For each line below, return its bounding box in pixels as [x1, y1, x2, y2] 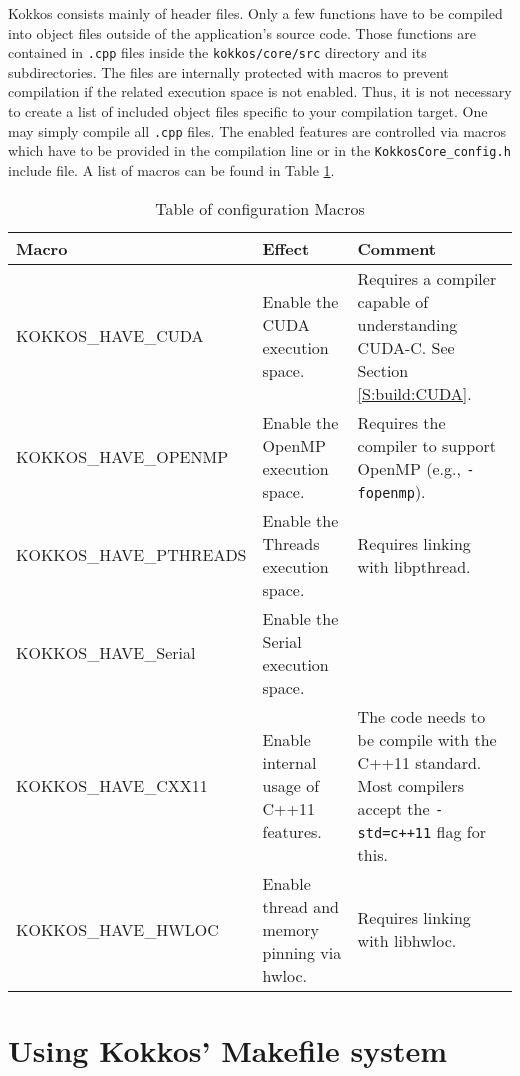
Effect [262, 236, 310, 260]
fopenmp [357, 484, 415, 501]
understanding [357, 312, 458, 336]
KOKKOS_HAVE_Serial [16, 641, 196, 665]
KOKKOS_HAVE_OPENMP [16, 445, 229, 469]
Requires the [357, 410, 446, 434]
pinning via [262, 940, 342, 964]
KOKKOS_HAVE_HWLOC [16, 917, 219, 941]
